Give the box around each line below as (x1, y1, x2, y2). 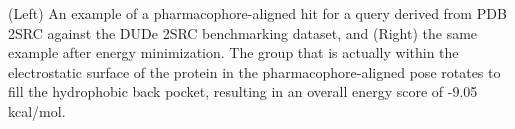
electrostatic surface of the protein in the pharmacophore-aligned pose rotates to (8, 61, 501, 82)
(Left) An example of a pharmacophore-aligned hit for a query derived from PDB (8, 3, 507, 23)
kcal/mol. (8, 100, 66, 121)
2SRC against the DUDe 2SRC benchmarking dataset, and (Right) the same (8, 22, 478, 43)
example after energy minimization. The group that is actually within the (8, 42, 459, 63)
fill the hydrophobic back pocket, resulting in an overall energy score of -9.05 (8, 81, 478, 102)
